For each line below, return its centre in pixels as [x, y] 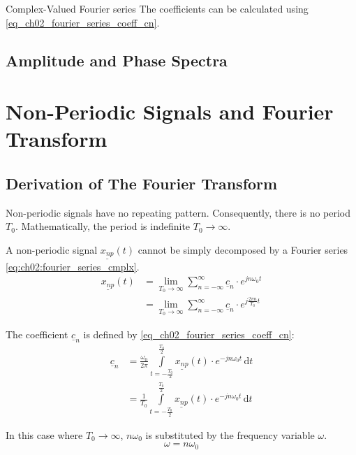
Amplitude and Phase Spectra [117, 60]
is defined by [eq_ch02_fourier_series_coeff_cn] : [189, 334]
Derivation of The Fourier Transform [142, 183]
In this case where [44, 434]
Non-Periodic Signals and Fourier [170, 111]
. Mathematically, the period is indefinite [103, 226]
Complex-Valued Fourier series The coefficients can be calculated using [157, 8]
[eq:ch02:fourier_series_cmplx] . [73, 266]
